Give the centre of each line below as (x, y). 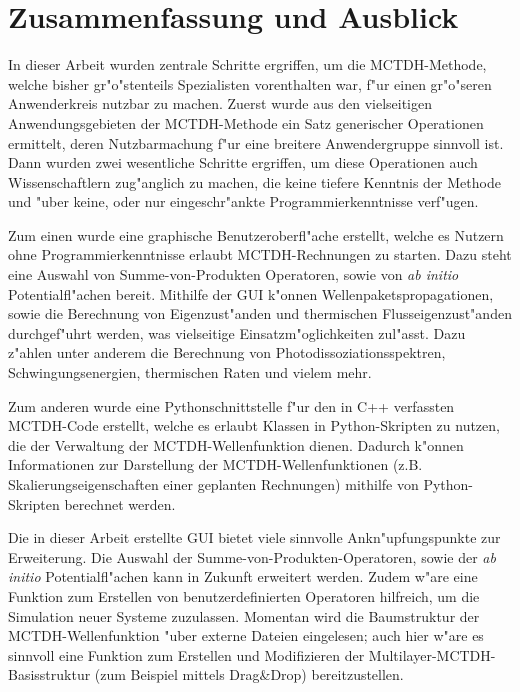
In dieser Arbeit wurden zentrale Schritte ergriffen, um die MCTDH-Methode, (247, 64)
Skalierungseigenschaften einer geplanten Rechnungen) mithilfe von (213, 484)
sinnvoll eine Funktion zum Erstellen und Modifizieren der (186, 654)
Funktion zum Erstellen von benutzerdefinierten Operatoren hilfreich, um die (244, 595)
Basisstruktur (49, 674)
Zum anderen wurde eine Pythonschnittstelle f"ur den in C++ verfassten (231, 405)
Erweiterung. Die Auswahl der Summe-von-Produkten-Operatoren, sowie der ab (252, 556)
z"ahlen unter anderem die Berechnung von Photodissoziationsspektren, (227, 352)
